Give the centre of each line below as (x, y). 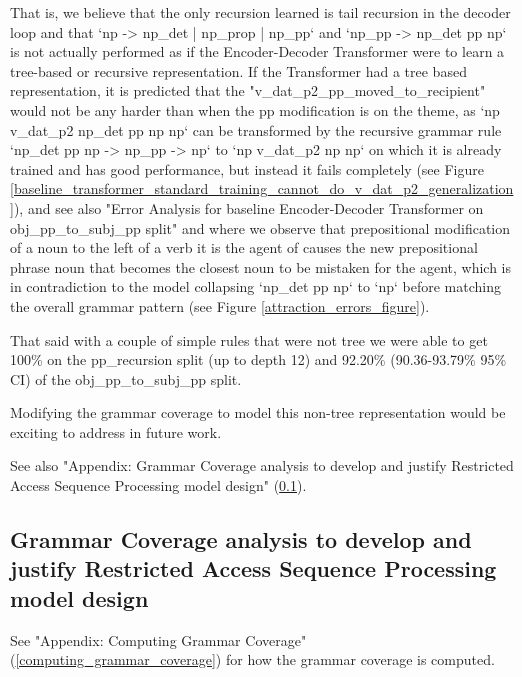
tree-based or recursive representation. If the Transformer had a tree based (238, 70)
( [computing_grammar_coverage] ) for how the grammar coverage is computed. (252, 659)
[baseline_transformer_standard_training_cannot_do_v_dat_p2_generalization (262, 188)
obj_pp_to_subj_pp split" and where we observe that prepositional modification (260, 227)
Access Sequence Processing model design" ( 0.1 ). (158, 485)
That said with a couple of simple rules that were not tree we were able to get (249, 339)
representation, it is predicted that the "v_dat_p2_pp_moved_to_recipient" (248, 90)
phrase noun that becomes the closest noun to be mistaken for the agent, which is (261, 266)
